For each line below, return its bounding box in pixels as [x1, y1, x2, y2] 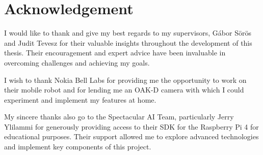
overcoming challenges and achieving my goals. [4, 57, 150, 68]
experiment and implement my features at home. [4, 94, 156, 105]
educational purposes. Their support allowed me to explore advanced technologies [4, 131, 259, 142]
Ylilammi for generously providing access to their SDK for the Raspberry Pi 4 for [4, 121, 259, 132]
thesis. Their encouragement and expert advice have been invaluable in [4, 47, 226, 58]
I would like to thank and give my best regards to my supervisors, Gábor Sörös [4, 27, 251, 38]
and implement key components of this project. [4, 141, 151, 152]
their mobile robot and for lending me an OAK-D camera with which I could [4, 84, 244, 95]
